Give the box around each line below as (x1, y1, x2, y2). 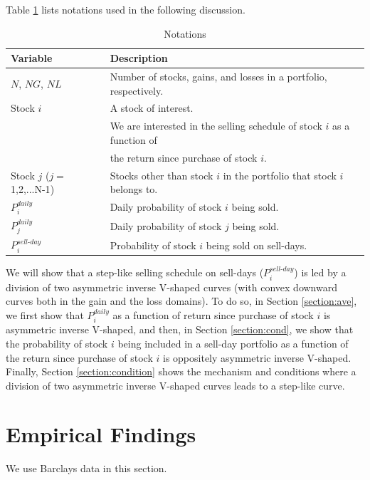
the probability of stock (6, 335, 108, 350)
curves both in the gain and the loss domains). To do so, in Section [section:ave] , (6, 293, 357, 308)
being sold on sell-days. (206, 237, 307, 252)
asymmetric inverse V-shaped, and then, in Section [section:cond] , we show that (6, 322, 354, 337)
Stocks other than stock (110, 167, 213, 182)
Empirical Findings (6, 419, 196, 449)
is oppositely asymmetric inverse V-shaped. (163, 350, 351, 365)
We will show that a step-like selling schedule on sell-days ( (6, 265, 264, 280)
